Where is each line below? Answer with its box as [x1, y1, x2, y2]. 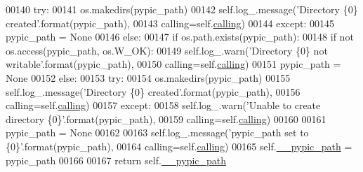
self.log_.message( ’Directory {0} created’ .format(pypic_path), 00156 [6, 84, 301, 99]
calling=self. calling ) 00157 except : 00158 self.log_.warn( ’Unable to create [6, 98, 321, 113]
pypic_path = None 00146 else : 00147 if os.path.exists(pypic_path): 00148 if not [6, 29, 354, 44]
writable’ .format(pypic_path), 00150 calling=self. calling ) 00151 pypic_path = [6, 57, 341, 71]
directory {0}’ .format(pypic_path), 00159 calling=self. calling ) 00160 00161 [6, 111, 326, 126]
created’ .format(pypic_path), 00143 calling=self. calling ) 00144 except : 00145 [6, 15, 335, 30]
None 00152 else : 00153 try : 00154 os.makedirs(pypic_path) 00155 [6, 70, 291, 85]
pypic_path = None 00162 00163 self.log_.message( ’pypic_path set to [6, 125, 309, 140]
